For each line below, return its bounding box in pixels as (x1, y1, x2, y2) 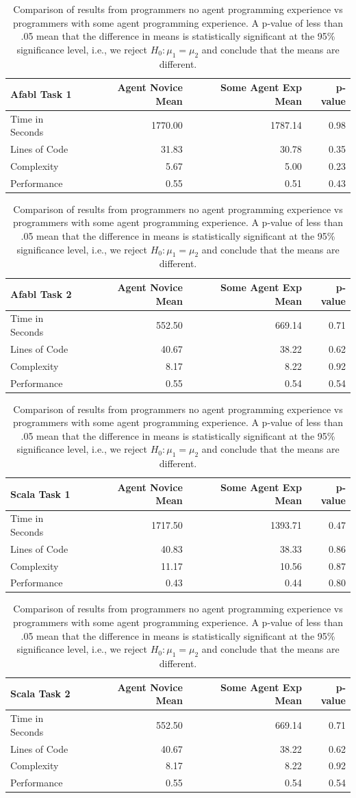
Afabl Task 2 (10, 286, 72, 301)
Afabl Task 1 (10, 86, 72, 101)
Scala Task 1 (10, 486, 71, 501)
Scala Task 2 (10, 686, 71, 701)
